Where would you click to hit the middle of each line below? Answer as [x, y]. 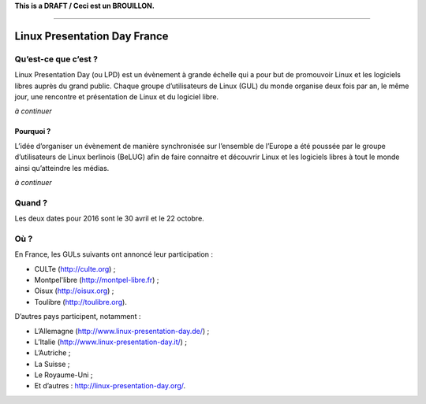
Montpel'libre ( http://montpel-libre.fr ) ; [97, 280]
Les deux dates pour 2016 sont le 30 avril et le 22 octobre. [109, 219]
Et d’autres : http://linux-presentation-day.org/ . [110, 386]
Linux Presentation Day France [92, 36]
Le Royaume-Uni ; [64, 375]
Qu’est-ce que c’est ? [56, 59]
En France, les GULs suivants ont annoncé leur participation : [114, 254]
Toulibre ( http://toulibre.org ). [81, 302]
